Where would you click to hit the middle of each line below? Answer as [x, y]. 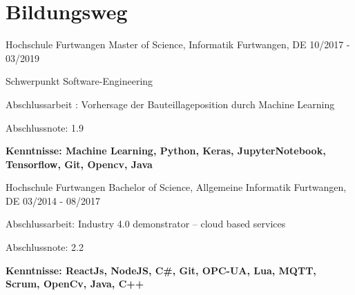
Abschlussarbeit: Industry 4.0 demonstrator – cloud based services [146, 224]
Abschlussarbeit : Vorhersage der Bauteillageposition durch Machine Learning [170, 104]
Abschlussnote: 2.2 [45, 247]
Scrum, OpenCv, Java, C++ [75, 284]
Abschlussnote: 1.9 [45, 127]
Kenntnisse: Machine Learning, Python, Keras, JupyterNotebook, [166, 151]
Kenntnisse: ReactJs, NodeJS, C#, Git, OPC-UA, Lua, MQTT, [161, 270]
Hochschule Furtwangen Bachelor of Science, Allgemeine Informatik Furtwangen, [176, 187]
